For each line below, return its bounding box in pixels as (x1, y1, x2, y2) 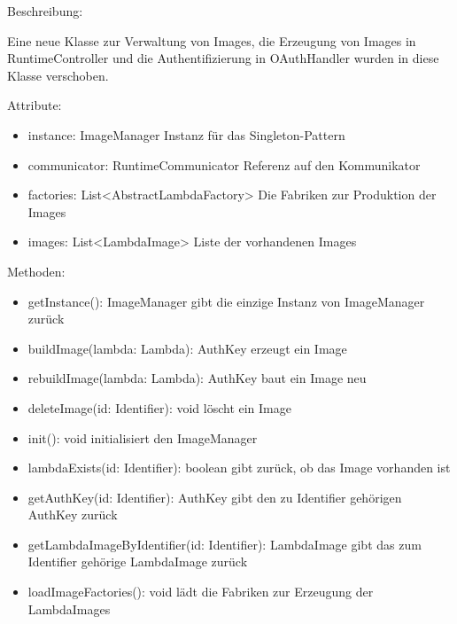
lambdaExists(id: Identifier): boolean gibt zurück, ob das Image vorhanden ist (27, 458, 451, 477)
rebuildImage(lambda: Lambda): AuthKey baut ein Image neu (27, 369, 367, 387)
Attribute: (7, 96, 62, 114)
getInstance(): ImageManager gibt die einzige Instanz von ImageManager (27, 292, 425, 310)
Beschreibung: (7, 2, 83, 19)
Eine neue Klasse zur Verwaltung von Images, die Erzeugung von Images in (7, 31, 416, 50)
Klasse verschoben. (7, 66, 109, 84)
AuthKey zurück (27, 505, 118, 524)
